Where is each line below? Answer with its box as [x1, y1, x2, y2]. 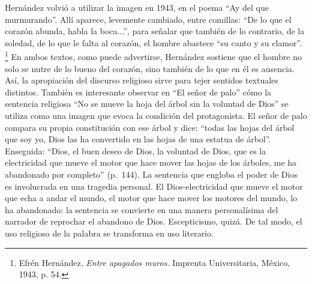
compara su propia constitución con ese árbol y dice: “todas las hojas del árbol [5, 121, 295, 133]
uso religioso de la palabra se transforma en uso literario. [5, 226, 214, 239]
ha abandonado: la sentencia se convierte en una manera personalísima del [5, 203, 278, 216]
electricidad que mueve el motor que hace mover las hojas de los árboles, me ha [5, 156, 297, 169]
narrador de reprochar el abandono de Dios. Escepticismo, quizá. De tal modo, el [5, 215, 302, 228]
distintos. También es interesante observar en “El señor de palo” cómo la [5, 85, 272, 98]
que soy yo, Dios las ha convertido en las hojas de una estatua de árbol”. [5, 133, 271, 145]
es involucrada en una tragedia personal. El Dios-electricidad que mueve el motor [5, 180, 303, 192]
